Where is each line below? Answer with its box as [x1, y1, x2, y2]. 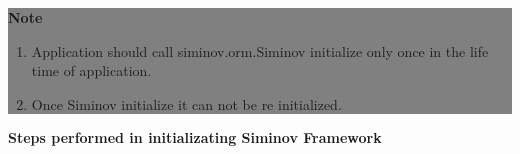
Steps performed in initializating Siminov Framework [8, 127, 382, 148]
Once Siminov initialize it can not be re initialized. [31, 93, 342, 114]
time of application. [31, 60, 152, 81]
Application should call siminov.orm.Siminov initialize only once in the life [31, 40, 489, 61]
